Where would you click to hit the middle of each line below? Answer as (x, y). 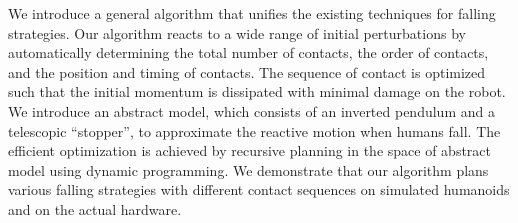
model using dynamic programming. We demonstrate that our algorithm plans (248, 169)
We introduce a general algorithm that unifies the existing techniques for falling (252, 13)
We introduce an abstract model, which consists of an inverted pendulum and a (251, 110)
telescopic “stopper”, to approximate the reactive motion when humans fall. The (254, 130)
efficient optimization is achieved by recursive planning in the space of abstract (250, 150)
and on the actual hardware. (95, 208)
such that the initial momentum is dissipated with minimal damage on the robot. (257, 91)
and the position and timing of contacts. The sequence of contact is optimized (247, 71)
